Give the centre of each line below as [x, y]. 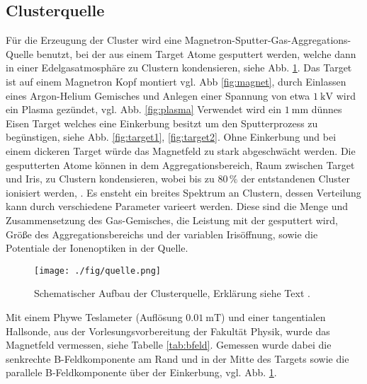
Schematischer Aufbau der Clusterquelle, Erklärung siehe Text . [172, 293]
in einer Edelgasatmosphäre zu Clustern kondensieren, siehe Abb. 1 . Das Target [179, 68]
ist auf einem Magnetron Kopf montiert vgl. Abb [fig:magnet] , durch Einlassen [176, 81]
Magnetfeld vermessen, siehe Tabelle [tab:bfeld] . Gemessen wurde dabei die [169, 345]
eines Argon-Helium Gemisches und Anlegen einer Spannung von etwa [158, 95]
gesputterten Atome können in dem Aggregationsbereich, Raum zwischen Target [180, 164]
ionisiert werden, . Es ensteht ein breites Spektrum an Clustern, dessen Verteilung [183, 192]
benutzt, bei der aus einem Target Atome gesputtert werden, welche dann [196, 53]
